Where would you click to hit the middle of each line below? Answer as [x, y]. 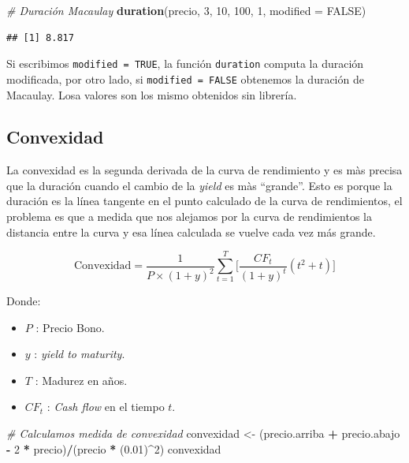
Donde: [24, 301]
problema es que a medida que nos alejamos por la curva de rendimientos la [189, 217]
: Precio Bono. [70, 327]
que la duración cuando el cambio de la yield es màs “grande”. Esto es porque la [199, 185]
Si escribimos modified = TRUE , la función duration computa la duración [185, 63]
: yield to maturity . [80, 354]
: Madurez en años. [81, 380]
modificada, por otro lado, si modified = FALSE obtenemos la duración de [185, 78]
